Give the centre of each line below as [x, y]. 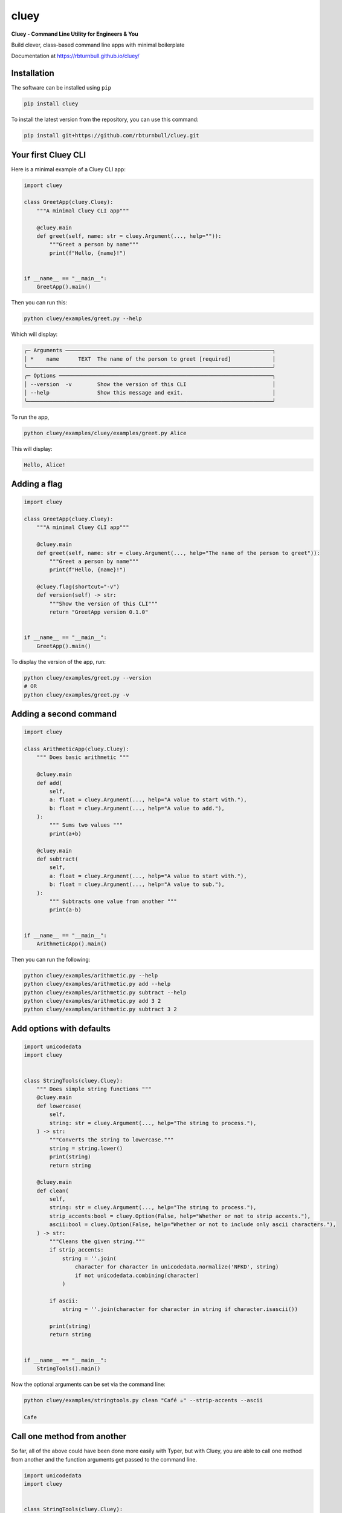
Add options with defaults [61, 1029]
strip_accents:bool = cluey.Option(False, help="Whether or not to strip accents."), [180, 1216]
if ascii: [64, 1301]
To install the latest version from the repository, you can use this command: [105, 120]
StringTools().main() [69, 1368]
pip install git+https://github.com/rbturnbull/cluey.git [111, 136]
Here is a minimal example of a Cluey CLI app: [69, 169]
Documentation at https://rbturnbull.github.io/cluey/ [76, 56]
